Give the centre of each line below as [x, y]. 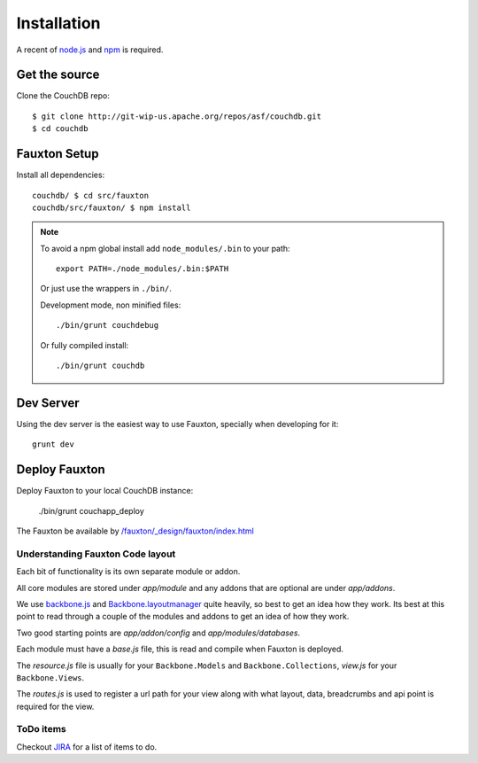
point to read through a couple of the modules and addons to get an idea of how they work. [183, 617]
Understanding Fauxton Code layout [96, 554]
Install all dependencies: [61, 175]
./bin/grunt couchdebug [108, 325]
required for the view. [55, 706]
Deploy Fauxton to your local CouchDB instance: [105, 491]
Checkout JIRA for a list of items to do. [87, 747]
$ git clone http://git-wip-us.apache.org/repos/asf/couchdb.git [177, 116]
